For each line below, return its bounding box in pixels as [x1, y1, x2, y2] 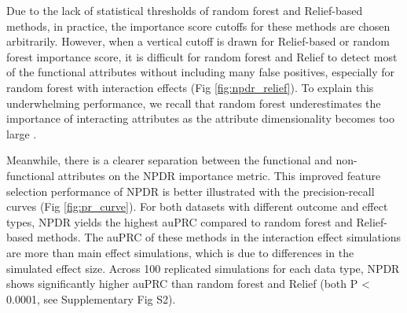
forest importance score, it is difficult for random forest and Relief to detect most [6, 48, 398, 64]
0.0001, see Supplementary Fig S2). [6, 290, 176, 307]
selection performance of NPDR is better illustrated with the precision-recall [6, 182, 375, 199]
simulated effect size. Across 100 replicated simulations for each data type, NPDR [6, 260, 400, 276]
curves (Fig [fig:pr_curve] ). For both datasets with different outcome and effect [6, 198, 388, 215]
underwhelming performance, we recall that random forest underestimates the [6, 94, 381, 111]
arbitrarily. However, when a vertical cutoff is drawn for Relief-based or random [6, 33, 390, 50]
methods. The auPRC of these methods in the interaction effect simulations [36, 229, 401, 245]
